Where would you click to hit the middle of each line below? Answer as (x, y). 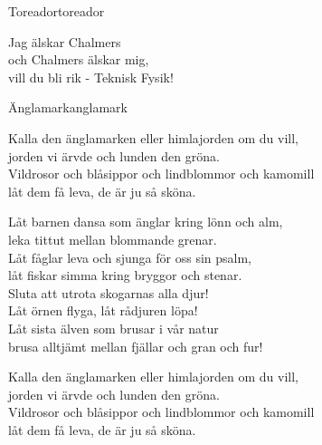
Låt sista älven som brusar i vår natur (114, 328)
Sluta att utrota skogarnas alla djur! (109, 292)
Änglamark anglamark (68, 107)
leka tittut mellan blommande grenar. (113, 239)
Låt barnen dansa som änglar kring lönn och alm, (146, 222)
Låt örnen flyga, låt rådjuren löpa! (103, 310)
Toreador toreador (57, 11)
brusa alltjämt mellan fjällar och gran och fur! (136, 346)
